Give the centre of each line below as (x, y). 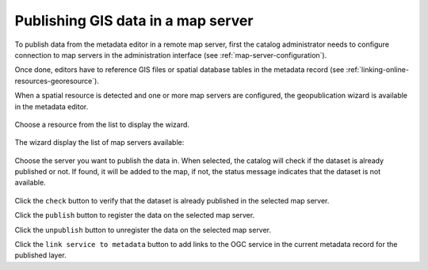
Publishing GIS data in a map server (134, 21)
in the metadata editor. (52, 106)
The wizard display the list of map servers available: (99, 143)
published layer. (40, 255)
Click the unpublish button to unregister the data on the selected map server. (143, 230)
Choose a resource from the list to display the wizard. (102, 124)
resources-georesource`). (57, 81)
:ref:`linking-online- (378, 70)
